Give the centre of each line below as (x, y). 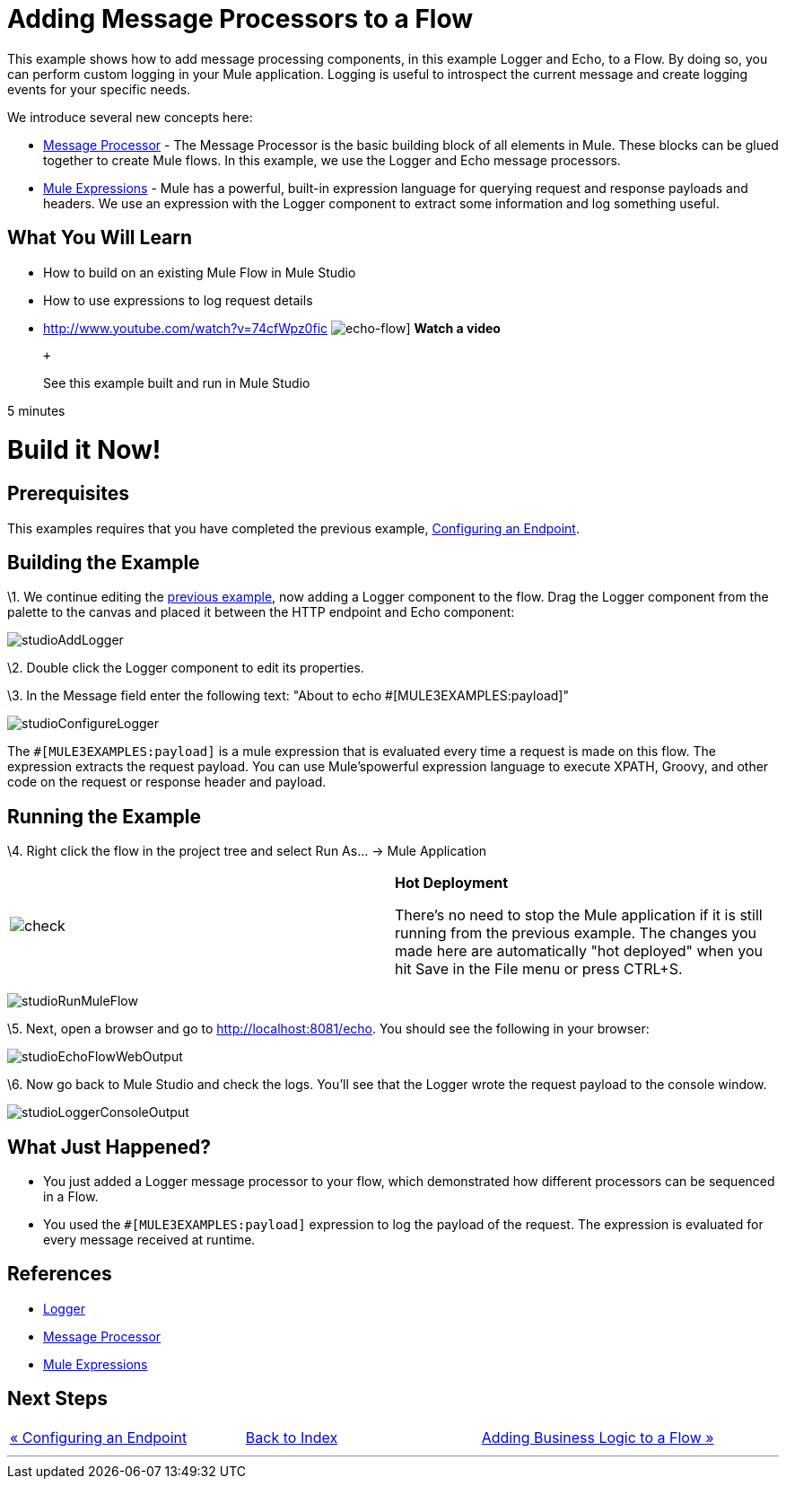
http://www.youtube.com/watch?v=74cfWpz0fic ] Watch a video (272, 328)
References (60, 1274)
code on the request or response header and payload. (167, 782)
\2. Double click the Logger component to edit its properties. (186, 668)
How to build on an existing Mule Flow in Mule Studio (200, 272)
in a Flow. (71, 1197)
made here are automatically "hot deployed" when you (579, 951)
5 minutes (36, 410)
